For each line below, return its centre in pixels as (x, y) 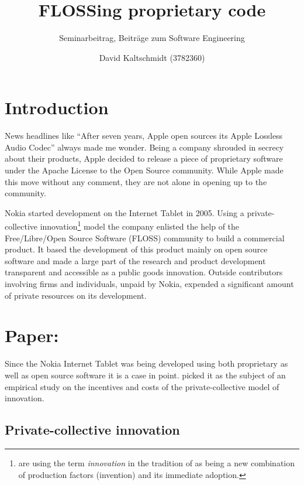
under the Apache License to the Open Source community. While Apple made (144, 170)
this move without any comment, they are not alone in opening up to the (136, 181)
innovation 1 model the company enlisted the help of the (140, 226)
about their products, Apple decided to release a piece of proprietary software (144, 158)
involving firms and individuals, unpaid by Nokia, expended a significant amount (149, 284)
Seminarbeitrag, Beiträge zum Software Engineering (152, 38)
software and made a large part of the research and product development (135, 260)
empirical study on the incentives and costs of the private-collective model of (142, 386)
